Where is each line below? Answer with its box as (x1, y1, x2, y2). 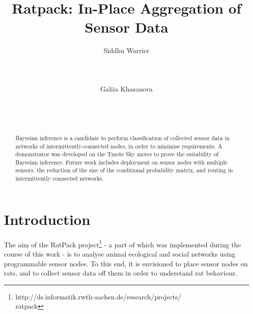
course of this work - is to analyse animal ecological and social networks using (4, 248, 235, 259)
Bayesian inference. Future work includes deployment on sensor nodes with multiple (15, 158, 228, 166)
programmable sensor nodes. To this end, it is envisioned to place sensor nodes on (4, 258, 248, 268)
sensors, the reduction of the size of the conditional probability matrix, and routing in (15, 166, 233, 174)
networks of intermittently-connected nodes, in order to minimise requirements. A (15, 142, 222, 150)
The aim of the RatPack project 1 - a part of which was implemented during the (4, 238, 241, 249)
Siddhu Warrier (104, 45, 149, 55)
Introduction (4, 209, 90, 229)
